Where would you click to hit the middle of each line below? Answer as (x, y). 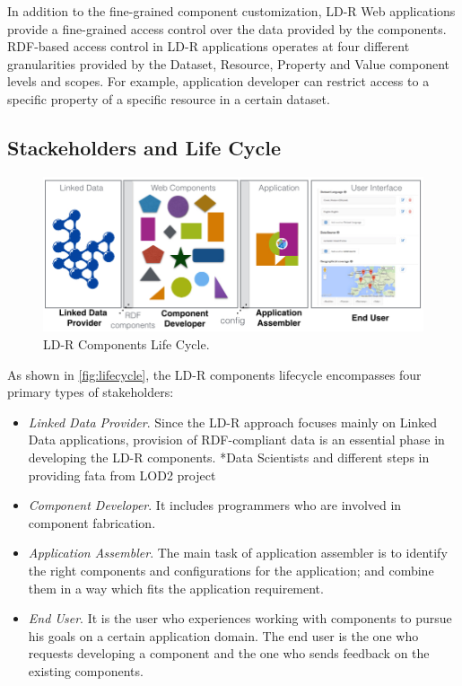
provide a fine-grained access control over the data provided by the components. (227, 28)
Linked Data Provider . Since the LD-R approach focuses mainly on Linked (233, 422)
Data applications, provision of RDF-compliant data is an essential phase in (236, 440)
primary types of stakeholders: (91, 392)
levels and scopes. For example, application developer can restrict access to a (218, 81)
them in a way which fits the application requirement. (176, 588)
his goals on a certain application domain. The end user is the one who (223, 635)
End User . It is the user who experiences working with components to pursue (240, 618)
